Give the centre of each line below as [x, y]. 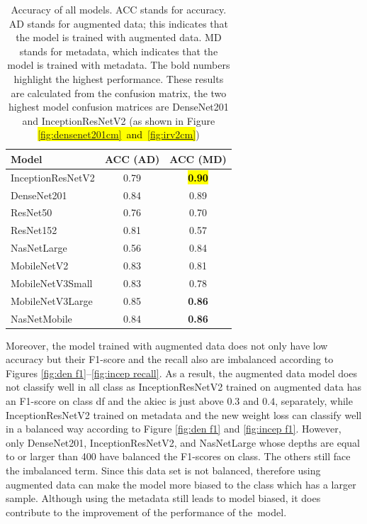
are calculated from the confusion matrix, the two [119, 93]
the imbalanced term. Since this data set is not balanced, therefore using [163, 470]
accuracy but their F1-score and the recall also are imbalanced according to [170, 359]
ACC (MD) [198, 158]
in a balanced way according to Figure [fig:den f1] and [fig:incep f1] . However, [174, 429]
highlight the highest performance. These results [119, 78]
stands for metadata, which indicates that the [119, 51]
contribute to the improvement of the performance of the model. [146, 512]
